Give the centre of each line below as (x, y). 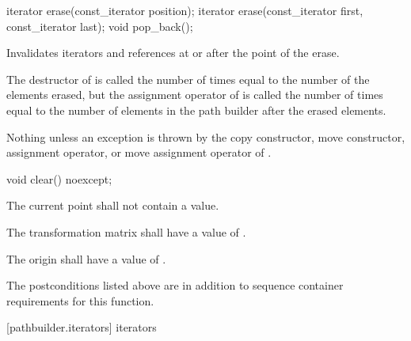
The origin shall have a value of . (86, 258)
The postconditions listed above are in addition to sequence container (175, 285)
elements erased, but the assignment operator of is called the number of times (195, 95)
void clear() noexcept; (59, 178)
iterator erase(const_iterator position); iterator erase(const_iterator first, (185, 10)
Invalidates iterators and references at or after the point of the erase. (173, 53)
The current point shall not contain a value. (113, 205)
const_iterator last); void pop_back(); (100, 26)
